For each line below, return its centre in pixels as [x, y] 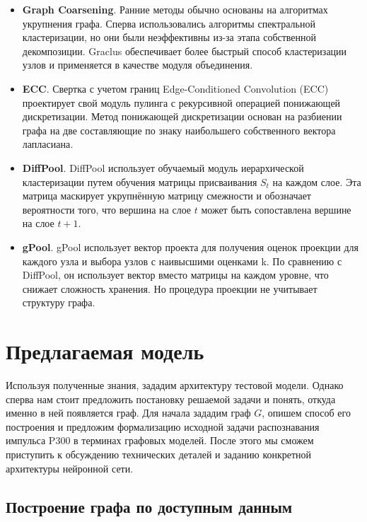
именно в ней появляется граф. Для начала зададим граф [128, 413]
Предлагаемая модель [105, 351]
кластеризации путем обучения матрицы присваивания [140, 181]
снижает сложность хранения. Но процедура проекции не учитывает [170, 288]
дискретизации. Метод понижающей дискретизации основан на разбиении [182, 116]
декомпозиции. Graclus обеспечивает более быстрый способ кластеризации [185, 51]
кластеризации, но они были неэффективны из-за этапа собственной [169, 37]
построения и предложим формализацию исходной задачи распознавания [163, 426]
